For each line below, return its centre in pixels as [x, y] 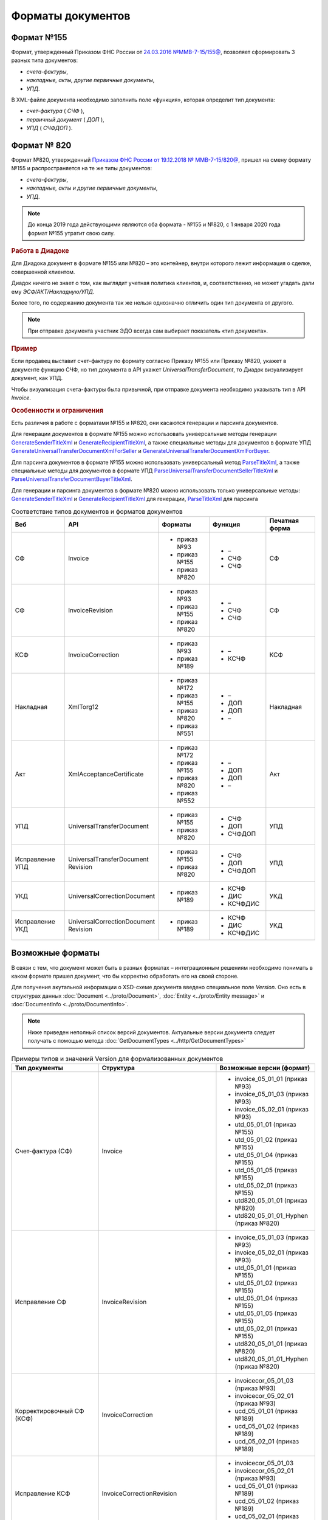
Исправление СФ [41, 1302]
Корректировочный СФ [50, 1411]
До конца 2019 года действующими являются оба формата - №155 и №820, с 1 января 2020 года [154, 224]
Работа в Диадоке [40, 251]
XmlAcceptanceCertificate [106, 774]
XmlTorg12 [83, 706]
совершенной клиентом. [43, 272]
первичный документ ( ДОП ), [65, 119]
